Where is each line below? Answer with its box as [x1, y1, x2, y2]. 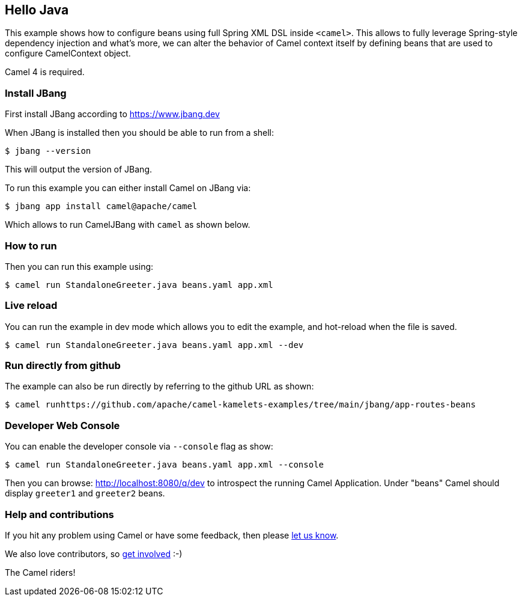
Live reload [5, 299, 58, 312]
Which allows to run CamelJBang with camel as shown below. [5, 219, 250, 230]
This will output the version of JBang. [5, 164, 153, 175]
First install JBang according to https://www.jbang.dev [5, 109, 220, 120]
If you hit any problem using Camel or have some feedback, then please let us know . [5, 529, 339, 540]
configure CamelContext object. [5, 48, 131, 59]
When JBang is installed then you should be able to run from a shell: [5, 127, 275, 138]
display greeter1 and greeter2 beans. [5, 488, 165, 499]
